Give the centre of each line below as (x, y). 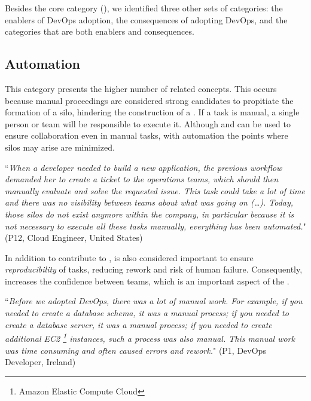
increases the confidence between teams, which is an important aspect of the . (147, 281)
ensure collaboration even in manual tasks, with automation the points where (147, 135)
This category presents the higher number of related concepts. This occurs (141, 88)
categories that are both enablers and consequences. (100, 31)
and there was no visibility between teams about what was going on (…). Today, (149, 202)
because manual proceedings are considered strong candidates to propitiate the (149, 100)
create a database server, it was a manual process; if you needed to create (138, 324)
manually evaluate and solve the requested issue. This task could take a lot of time (155, 190)
